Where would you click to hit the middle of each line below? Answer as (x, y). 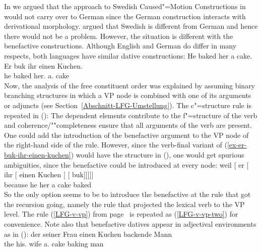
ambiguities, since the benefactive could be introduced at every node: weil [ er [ (126, 164)
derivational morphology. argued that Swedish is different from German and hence (131, 26)
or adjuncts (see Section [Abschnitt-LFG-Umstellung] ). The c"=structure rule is (128, 105)
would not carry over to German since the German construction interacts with (125, 16)
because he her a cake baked (48, 184)
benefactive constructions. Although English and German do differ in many (120, 46)
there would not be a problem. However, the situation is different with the (119, 36)
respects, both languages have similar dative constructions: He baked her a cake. (128, 55)
